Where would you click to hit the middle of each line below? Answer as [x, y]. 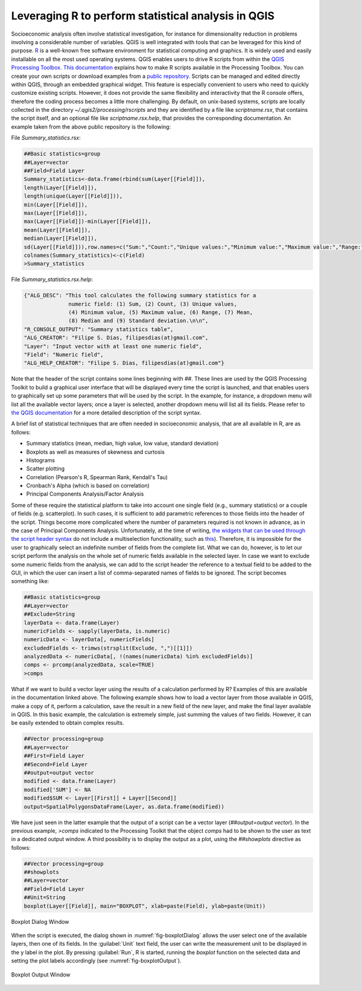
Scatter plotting [46, 469]
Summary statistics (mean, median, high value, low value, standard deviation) [122, 444]
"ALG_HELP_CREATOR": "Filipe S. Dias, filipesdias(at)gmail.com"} [124, 363]
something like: [30, 581]
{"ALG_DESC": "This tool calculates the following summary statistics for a [140, 295]
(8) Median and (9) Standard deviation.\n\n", [138, 321]
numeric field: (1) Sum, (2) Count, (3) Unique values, [153, 304]
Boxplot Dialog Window [40, 922]
